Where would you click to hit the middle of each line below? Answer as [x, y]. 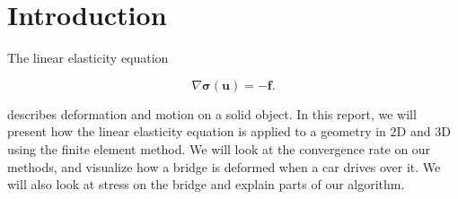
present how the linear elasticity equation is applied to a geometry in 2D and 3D [229, 131]
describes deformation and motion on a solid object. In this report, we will [212, 113]
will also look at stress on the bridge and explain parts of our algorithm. [206, 184]
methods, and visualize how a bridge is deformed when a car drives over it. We [224, 166]
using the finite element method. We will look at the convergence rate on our [219, 148]
